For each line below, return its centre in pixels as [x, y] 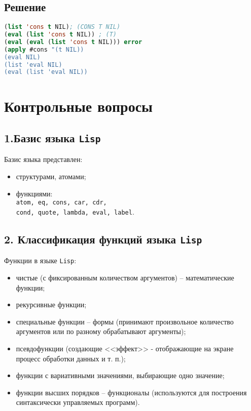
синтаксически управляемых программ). [78, 402]
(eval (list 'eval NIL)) [46, 72]
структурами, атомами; [51, 176]
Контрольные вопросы [78, 106]
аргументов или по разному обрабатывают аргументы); [101, 331]
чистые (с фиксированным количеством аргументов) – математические [125, 278]
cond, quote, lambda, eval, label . [75, 211]
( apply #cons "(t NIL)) [44, 49]
